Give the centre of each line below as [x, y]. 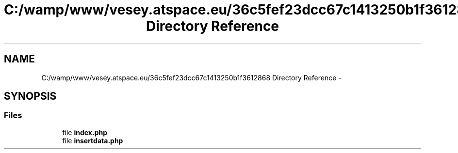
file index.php [85, 132]
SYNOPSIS [30, 96]
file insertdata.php [93, 140]
